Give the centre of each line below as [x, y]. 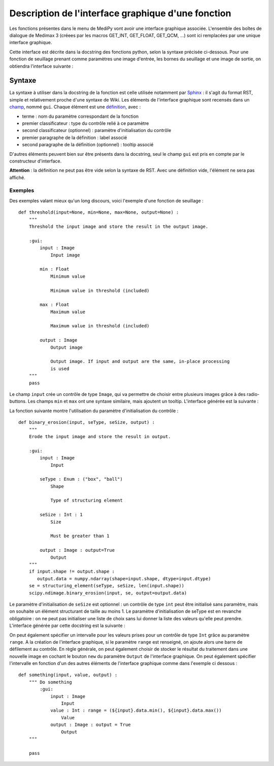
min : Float [55, 269]
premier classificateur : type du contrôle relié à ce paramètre [85, 123]
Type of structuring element [87, 501]
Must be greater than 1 [80, 536]
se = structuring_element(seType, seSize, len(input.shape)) [107, 586]
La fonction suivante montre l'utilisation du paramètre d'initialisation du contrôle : [94, 411]
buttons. [18, 402]
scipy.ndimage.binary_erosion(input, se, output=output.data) [108, 593]
